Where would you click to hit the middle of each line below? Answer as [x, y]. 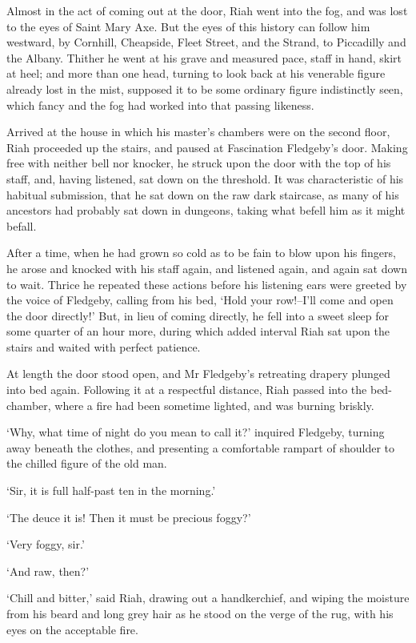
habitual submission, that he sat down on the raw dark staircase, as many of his [203, 194]
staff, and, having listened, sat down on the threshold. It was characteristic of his [205, 178]
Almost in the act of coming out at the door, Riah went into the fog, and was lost [207, 10]
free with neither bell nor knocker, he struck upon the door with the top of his [199, 163]
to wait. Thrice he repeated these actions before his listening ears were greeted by [207, 284]
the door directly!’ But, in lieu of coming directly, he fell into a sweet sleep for [198, 315]
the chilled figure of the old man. [87, 463]
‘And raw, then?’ [48, 571]
